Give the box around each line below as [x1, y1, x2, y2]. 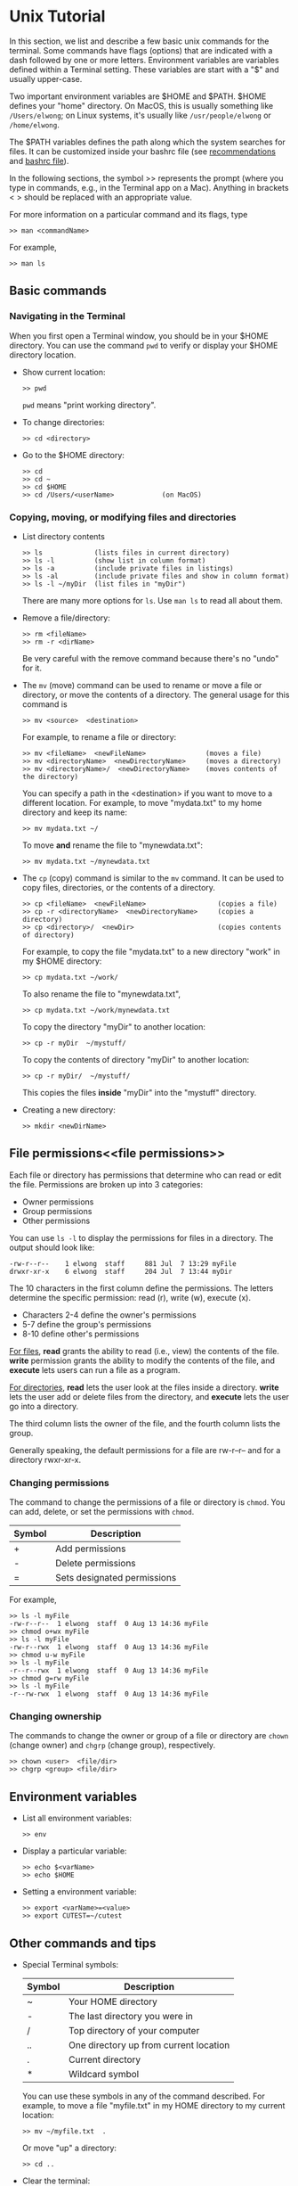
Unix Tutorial [9, 6, 106, 27]
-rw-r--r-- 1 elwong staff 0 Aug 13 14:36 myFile [9, 1620, 209, 1629]
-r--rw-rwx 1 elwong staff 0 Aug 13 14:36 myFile [9, 1689, 209, 1699]
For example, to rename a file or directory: [21, 731, 177, 742]
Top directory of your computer [68, 2024, 200, 2036]
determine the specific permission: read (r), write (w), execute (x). [9, 1292, 252, 1303]
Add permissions [54, 1542, 126, 1555]
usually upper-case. [9, 73, 83, 84]
